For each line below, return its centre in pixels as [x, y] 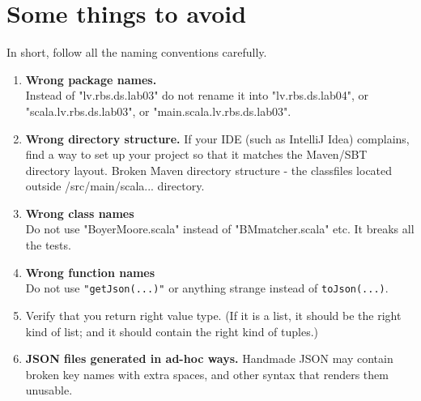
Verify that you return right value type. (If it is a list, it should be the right [213, 315]
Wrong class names [80, 213]
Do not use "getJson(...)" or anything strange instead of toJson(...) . [207, 288]
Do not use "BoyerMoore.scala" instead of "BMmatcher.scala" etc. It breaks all [220, 229]
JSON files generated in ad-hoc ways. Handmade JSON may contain [209, 358]
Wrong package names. [91, 79]
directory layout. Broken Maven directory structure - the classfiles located [209, 170]
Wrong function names [90, 272]
